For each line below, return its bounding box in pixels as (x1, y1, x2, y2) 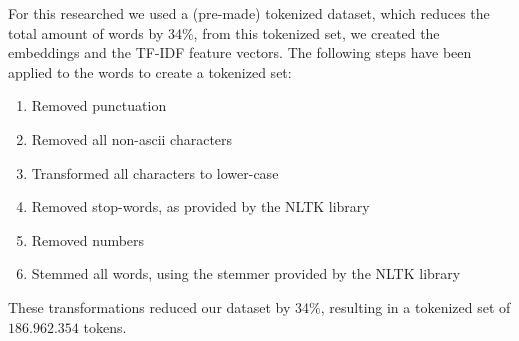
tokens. (83, 316, 127, 337)
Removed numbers (31, 229, 145, 250)
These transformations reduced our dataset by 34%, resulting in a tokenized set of (8, 296, 511, 317)
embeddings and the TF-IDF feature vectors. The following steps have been (8, 42, 472, 63)
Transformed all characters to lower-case (31, 162, 279, 183)
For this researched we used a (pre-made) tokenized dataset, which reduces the (8, 3, 490, 23)
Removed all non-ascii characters (31, 128, 233, 149)
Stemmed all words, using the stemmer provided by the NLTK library (31, 263, 461, 284)
